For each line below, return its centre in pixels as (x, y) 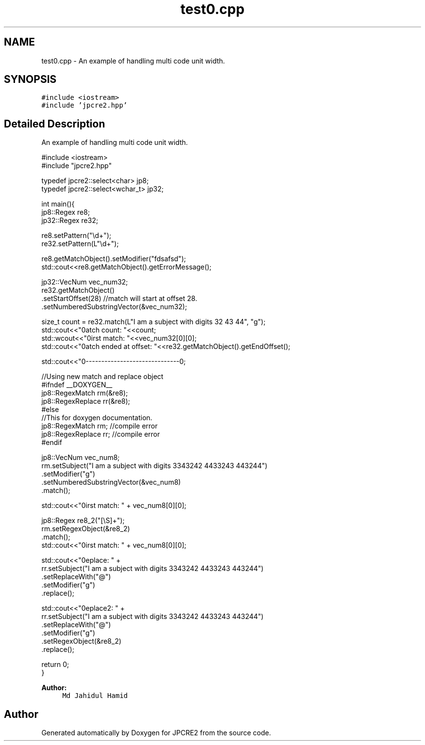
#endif (52, 443)
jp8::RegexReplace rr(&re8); (86, 401)
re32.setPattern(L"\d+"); (80, 244)
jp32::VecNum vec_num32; (85, 282)
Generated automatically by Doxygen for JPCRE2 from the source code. (156, 733)
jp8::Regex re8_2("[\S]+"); (83, 521)
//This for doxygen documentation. (97, 418)
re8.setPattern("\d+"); (76, 236)
